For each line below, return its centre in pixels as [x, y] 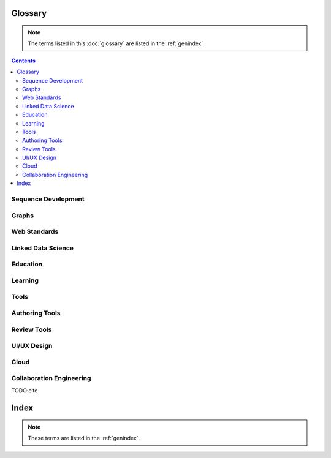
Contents [24, 61]
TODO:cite [25, 390]
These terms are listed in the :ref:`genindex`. [84, 438]
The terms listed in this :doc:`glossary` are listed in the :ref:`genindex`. [116, 43]
